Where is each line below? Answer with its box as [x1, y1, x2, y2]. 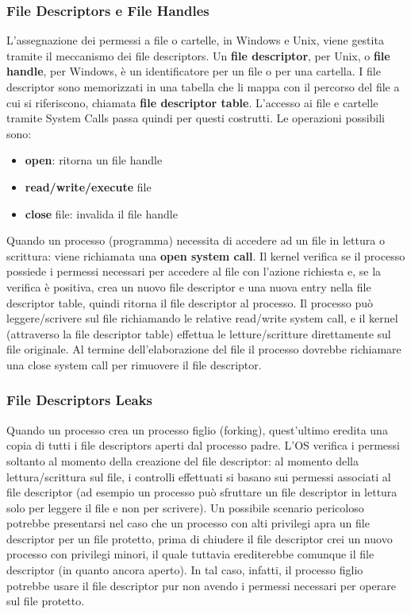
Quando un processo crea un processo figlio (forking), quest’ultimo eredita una [6, 421, 388, 438]
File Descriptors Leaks [6, 390, 153, 410]
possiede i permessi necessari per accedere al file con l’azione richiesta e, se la [6, 263, 382, 280]
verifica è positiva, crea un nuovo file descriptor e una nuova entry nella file [6, 278, 371, 295]
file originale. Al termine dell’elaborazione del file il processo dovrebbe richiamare [6, 341, 401, 357]
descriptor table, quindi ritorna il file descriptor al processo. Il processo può [6, 294, 374, 311]
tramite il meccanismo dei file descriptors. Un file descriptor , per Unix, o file [6, 47, 390, 64]
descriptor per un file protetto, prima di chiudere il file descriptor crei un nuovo [6, 530, 393, 546]
